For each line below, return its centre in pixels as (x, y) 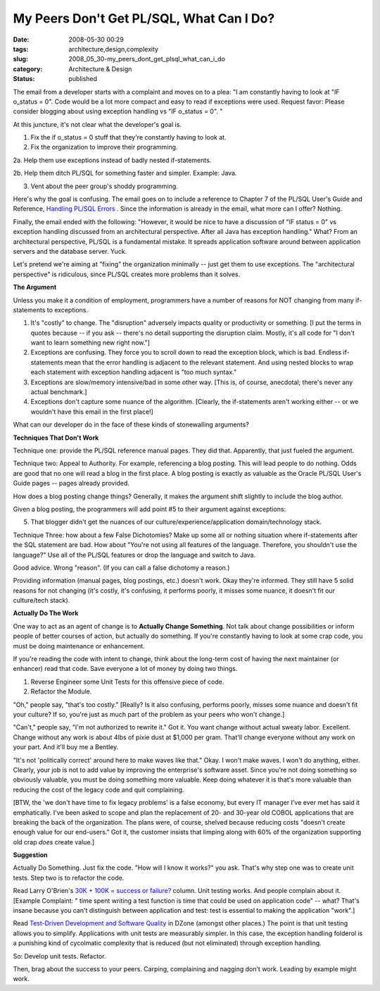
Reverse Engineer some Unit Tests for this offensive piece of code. (127, 682)
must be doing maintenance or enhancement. (79, 646)
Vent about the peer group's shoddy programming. (104, 186)
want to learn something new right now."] (90, 343)
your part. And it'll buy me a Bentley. (66, 747)
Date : (21, 39)
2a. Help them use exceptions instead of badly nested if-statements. (112, 160)
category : (28, 69)
